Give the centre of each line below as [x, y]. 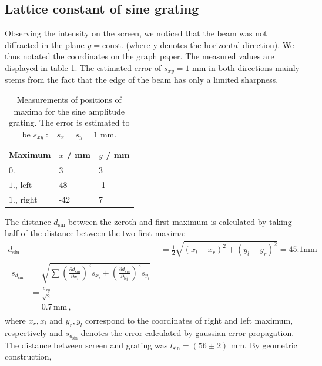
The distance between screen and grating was [86, 345]
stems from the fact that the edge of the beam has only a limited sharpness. [142, 80]
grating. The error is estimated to [69, 122]
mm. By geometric [264, 345]
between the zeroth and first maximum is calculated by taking [180, 221]
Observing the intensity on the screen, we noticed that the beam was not [136, 33]
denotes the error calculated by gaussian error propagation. [187, 332]
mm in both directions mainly [246, 67]
